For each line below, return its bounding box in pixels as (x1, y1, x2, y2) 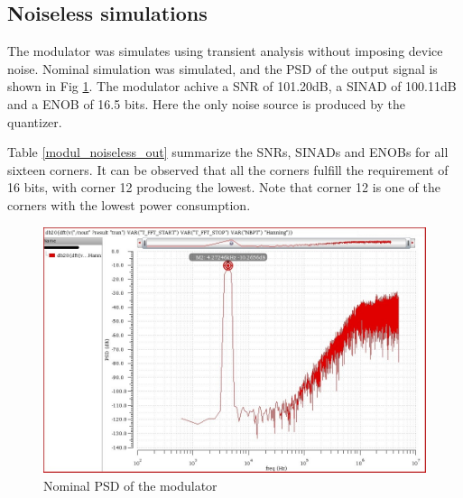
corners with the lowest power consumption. (7, 195, 251, 214)
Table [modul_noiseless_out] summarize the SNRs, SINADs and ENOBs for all (7, 143, 449, 161)
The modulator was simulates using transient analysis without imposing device (7, 41, 443, 60)
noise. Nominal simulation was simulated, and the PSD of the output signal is (7, 59, 438, 78)
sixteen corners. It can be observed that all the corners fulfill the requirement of (7, 160, 449, 179)
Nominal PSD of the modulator (43, 475, 218, 494)
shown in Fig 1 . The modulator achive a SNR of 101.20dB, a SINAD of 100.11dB (7, 77, 457, 96)
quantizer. (7, 112, 62, 131)
